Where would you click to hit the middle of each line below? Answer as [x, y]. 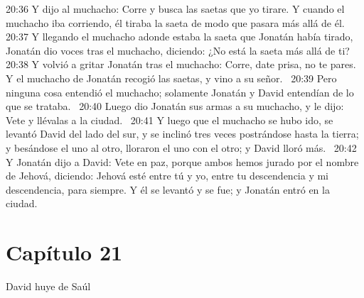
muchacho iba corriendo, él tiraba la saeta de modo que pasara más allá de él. [175, 22]
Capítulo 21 [64, 252]
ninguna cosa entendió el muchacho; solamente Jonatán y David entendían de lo [180, 92]
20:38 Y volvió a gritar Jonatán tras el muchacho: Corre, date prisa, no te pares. [181, 64]
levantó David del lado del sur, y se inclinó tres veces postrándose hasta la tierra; [182, 134]
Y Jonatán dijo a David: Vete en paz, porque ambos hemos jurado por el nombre [182, 161]
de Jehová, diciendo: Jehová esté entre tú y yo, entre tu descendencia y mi [167, 176]
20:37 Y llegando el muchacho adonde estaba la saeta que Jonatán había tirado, [180, 37]
